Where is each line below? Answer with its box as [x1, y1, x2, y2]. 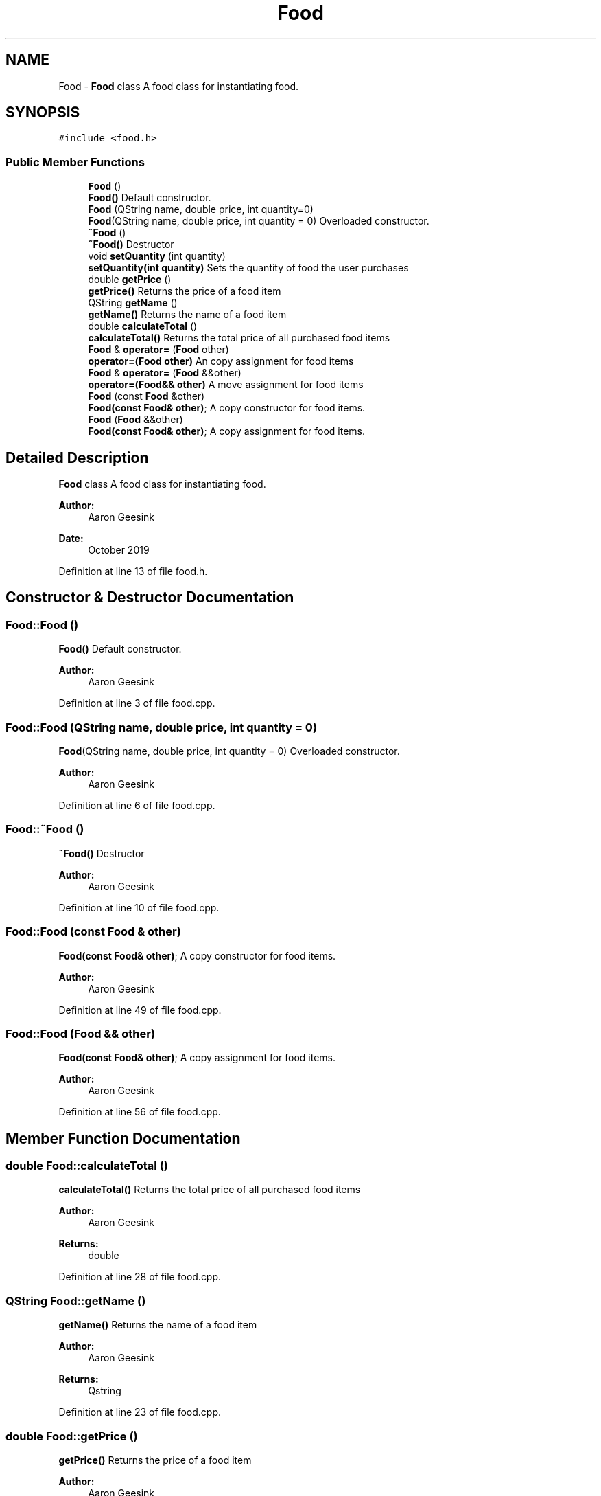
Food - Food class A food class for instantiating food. [58, 80, 299, 92]
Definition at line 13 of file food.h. [58, 565, 208, 578]
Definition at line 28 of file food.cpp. [58, 1271, 222, 1283]
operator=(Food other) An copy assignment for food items [88, 355, 354, 367]
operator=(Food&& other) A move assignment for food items [88, 378, 364, 391]
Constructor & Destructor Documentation [5, 589, 294, 607]
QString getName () [88, 297, 178, 309]
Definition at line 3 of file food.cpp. [58, 697, 215, 710]
